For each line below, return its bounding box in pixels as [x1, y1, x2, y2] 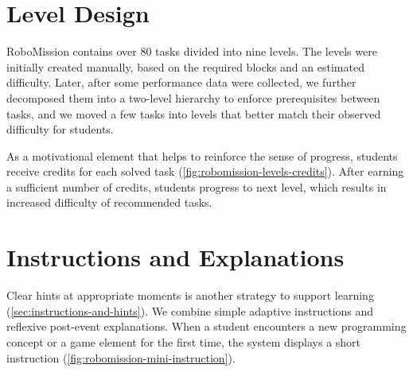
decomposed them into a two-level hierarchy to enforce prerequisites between [6, 89, 380, 106]
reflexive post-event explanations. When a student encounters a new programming [6, 318, 407, 335]
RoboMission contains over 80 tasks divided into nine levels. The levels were [6, 43, 377, 60]
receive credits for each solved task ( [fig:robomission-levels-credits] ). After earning [6, 163, 404, 180]
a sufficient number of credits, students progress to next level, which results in [6, 178, 387, 195]
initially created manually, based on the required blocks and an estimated [6, 58, 364, 75]
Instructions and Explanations [6, 241, 345, 273]
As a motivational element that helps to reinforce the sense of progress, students [6, 147, 398, 164]
